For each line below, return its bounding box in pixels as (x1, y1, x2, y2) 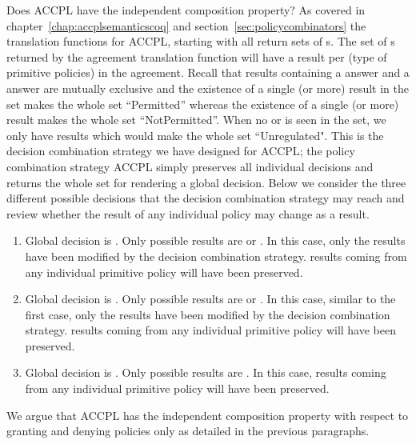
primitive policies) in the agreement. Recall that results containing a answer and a (6, 64, 410, 81)
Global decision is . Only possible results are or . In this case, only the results (25, 232, 406, 249)
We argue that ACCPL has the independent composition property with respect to (6, 406, 409, 423)
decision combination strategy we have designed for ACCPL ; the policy (6, 142, 355, 159)
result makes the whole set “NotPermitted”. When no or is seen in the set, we (6, 111, 386, 128)
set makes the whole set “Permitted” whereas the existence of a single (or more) (6, 95, 399, 112)
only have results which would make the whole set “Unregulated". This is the (6, 126, 384, 143)
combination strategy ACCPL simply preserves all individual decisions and (6, 158, 374, 174)
